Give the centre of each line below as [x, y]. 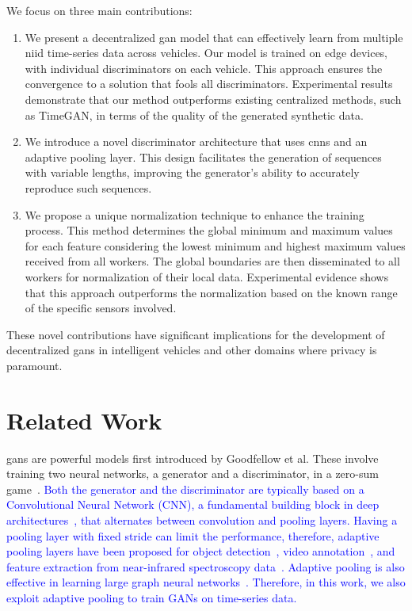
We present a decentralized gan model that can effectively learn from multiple [214, 37]
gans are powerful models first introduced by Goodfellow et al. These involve [193, 458]
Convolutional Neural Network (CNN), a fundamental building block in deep [193, 504]
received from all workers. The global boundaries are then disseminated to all [212, 261]
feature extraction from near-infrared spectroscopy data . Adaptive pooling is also [206, 566]
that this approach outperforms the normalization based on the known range [211, 292]
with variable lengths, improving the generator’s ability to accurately [192, 172]
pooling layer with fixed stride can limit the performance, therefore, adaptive [193, 535]
